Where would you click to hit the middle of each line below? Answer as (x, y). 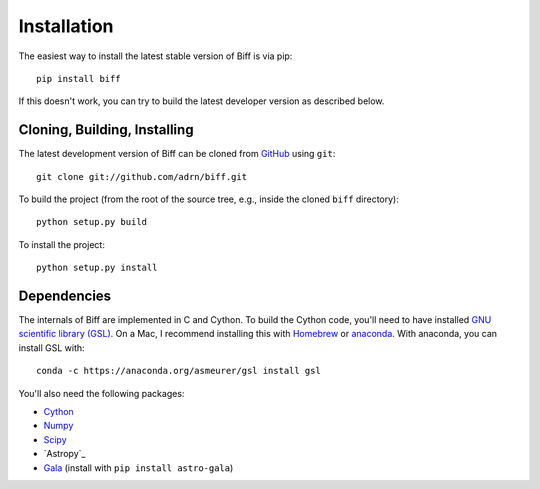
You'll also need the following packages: (101, 393)
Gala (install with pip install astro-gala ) (138, 467)
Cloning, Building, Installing (106, 130)
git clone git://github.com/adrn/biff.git (142, 176)
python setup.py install (97, 268)
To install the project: (61, 244)
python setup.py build (92, 222)
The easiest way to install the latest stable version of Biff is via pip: (155, 56)
